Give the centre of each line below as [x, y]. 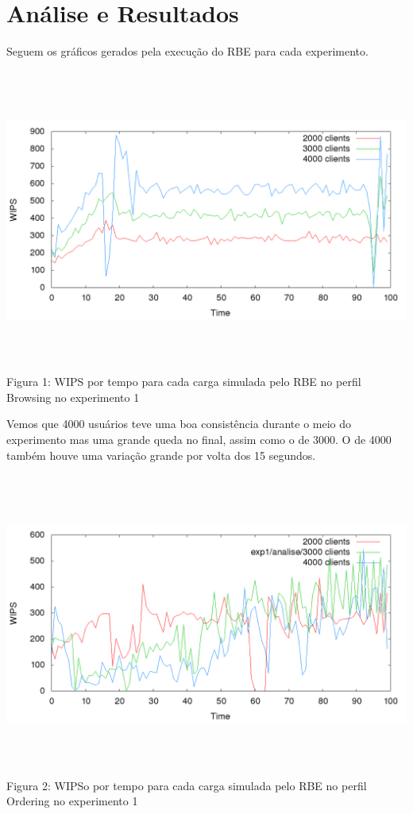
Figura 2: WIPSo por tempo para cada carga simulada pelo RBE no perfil [187, 785]
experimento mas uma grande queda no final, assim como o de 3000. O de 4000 [199, 440]
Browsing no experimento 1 [73, 397]
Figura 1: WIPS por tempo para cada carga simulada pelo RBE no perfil [184, 382]
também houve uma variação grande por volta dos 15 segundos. [161, 455]
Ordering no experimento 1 [72, 801]
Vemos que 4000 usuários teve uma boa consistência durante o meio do [179, 424]
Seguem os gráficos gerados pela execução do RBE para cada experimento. [187, 51]
